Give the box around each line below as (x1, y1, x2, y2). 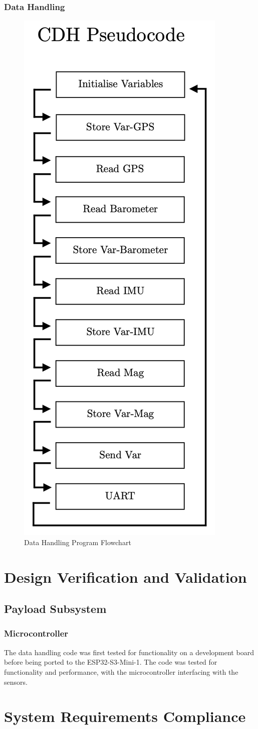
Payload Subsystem (4, 601, 107, 616)
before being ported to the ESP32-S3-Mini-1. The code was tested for (4, 657, 217, 667)
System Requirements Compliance (4, 706, 246, 726)
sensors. (4, 676, 28, 687)
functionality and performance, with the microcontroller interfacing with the (4, 666, 238, 677)
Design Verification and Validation (4, 566, 247, 587)
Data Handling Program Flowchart (24, 537, 131, 547)
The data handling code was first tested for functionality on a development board (4, 647, 254, 657)
